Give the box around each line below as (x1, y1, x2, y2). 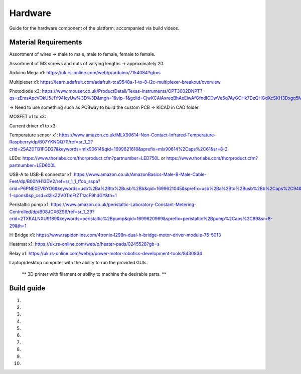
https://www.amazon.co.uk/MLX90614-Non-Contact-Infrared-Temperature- (59, 132, 216, 138)
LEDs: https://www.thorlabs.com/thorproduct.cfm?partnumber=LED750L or (9, 155, 166, 161)
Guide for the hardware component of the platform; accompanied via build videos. (9, 25, 180, 31)
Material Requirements (9, 38, 82, 47)
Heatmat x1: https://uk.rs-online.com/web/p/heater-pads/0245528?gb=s (9, 241, 160, 247)
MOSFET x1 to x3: (9, 113, 46, 120)
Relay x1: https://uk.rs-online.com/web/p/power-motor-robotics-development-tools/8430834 (9, 250, 203, 256)
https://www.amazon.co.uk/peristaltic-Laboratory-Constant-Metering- (51, 202, 197, 208)
